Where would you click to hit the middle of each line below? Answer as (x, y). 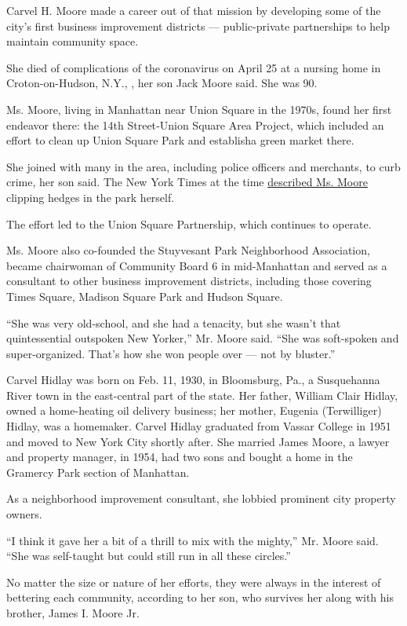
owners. (24, 514)
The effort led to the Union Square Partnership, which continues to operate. (189, 223)
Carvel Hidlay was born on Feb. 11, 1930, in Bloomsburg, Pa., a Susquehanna (193, 380)
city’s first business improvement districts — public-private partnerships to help (198, 26)
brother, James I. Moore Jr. (73, 613)
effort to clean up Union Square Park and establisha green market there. (180, 140)
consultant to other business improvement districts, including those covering (189, 281)
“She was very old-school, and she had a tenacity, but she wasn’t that (174, 322)
